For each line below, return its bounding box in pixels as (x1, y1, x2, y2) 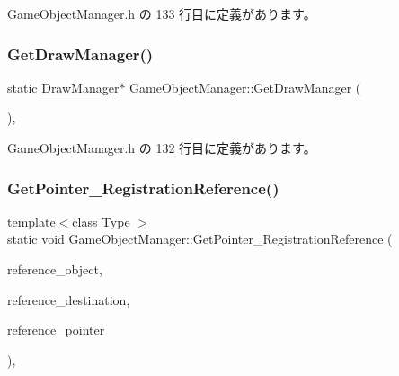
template (7, 211, 56, 230)
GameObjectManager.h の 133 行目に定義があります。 (7, 4, 316, 22)
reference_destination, (7, 290, 130, 309)
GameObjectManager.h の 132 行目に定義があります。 (7, 139, 316, 157)
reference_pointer (7, 320, 105, 339)
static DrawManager (7, 77, 120, 96)
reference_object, (7, 260, 102, 278)
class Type (72, 211, 130, 230)
